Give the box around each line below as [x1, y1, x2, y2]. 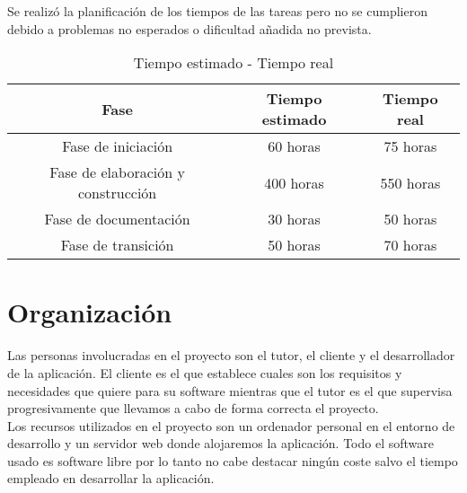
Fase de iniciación [62, 136, 173, 157]
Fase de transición [60, 234, 174, 256]
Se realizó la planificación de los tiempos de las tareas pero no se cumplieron [7, 2, 427, 20]
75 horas [383, 136, 437, 157]
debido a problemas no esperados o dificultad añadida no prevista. [7, 19, 372, 38]
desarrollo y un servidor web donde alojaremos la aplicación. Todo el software [7, 434, 434, 453]
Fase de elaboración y [49, 162, 185, 183]
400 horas [264, 172, 324, 193]
